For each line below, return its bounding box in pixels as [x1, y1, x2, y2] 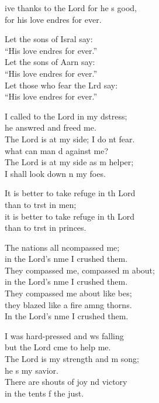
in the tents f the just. [5, 387, 84, 399]
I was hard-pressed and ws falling [5, 329, 124, 341]
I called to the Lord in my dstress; [5, 110, 127, 122]
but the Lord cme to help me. [5, 341, 111, 353]
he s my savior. [5, 364, 58, 376]
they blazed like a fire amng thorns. [5, 298, 132, 310]
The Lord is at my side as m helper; [5, 156, 134, 168]
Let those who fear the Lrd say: [5, 78, 118, 91]
